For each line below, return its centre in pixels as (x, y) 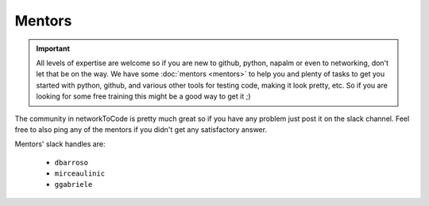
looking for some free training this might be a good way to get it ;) (143, 96)
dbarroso (71, 162)
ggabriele (73, 185)
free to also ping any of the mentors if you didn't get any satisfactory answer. (141, 129)
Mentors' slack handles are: (60, 144)
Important (53, 49)
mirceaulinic (80, 174)
